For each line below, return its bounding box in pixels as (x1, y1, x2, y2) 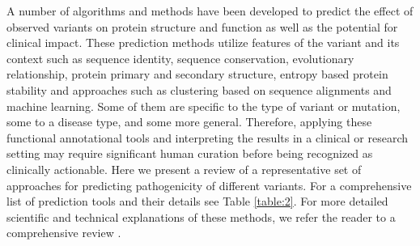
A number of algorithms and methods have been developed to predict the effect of (6, 2, 414, 19)
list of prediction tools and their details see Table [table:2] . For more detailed (6, 193, 388, 210)
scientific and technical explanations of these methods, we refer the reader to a (6, 208, 396, 225)
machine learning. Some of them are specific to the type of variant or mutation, (6, 97, 401, 114)
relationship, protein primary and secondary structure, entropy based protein (6, 66, 388, 83)
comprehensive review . (6, 224, 121, 241)
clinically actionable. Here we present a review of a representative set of (6, 160, 362, 177)
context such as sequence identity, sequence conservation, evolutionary (6, 49, 354, 66)
